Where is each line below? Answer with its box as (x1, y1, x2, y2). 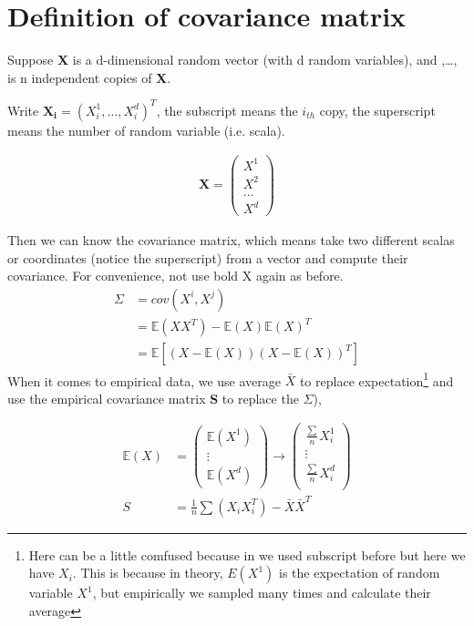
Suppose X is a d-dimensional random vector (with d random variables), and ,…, (7, 50, 458, 69)
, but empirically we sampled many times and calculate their (92, 583, 431, 602)
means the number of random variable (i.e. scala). (7, 120, 285, 139)
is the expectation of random (279, 563, 440, 582)
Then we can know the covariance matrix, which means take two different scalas (7, 231, 455, 250)
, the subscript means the (156, 100, 298, 119)
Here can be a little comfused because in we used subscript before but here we (28, 545, 466, 564)
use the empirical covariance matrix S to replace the (7, 388, 299, 407)
